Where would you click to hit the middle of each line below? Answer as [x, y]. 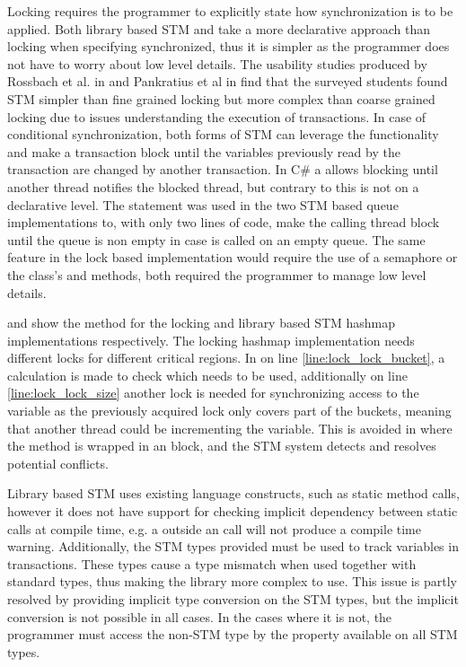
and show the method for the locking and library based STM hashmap [202, 323]
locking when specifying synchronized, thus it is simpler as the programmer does [229, 46]
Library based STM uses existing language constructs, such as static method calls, [233, 493]
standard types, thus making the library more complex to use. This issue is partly [232, 581]
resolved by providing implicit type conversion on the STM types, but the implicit [233, 599]
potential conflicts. [58, 463]
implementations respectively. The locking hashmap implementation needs [211, 340]
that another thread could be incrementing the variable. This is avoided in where [230, 428]
